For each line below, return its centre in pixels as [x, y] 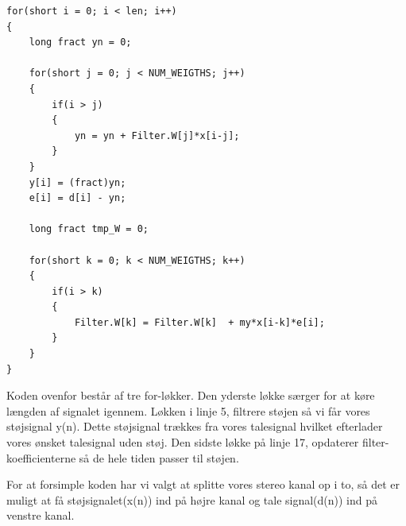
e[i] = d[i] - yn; [77, 198]
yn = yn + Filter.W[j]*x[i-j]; [157, 135]
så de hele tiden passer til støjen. [159, 457]
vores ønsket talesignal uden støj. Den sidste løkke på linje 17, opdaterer [183, 442]
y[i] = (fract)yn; [77, 182]
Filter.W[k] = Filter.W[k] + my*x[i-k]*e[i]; [199, 322]
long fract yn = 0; [80, 43]
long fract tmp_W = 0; [89, 229]
